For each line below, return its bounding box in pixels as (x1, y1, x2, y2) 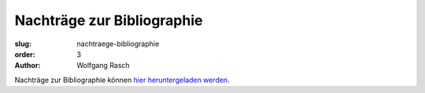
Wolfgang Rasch (76, 61, 130, 70)
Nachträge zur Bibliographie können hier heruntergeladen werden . (14, 75, 230, 84)
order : (14, 49, 35, 59)
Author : (14, 61, 41, 70)
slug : (14, 39, 31, 48)
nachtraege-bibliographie (76, 39, 160, 48)
